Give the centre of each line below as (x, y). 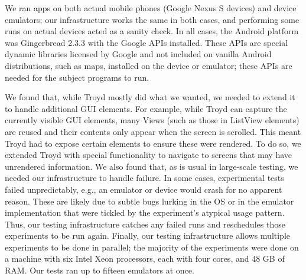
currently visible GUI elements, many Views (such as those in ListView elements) (152, 120)
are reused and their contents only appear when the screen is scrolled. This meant (153, 131)
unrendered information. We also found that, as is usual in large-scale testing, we (152, 166)
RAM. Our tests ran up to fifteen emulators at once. (100, 270)
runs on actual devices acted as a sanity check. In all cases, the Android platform (152, 31)
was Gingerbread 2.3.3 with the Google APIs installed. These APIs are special (147, 42)
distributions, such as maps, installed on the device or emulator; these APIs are (149, 65)
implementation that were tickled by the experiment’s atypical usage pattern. (145, 213)
